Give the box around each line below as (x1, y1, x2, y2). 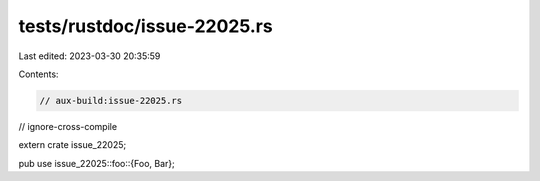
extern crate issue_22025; (18, 139, 127, 151)
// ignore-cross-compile (18, 120, 118, 132)
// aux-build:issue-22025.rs (39, 95, 183, 106)
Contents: (18, 68, 59, 80)
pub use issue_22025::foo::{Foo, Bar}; (18, 157, 175, 169)
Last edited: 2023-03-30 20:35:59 (18, 50, 161, 62)
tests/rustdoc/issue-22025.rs (18, 15, 274, 37)
